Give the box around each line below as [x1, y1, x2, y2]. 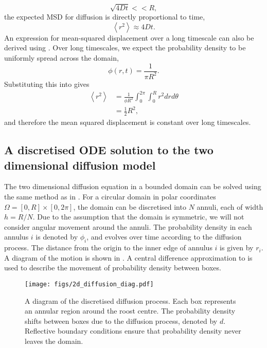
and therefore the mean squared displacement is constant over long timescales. [4, 117, 251, 127]
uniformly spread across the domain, [4, 52, 119, 63]
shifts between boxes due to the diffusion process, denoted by [25, 315, 218, 326]
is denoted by [35, 231, 78, 242]
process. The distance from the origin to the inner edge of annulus [4, 242, 212, 253]
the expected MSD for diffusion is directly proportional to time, [4, 11, 205, 22]
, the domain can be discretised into [73, 201, 186, 212]
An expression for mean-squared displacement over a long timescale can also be [4, 32, 254, 43]
